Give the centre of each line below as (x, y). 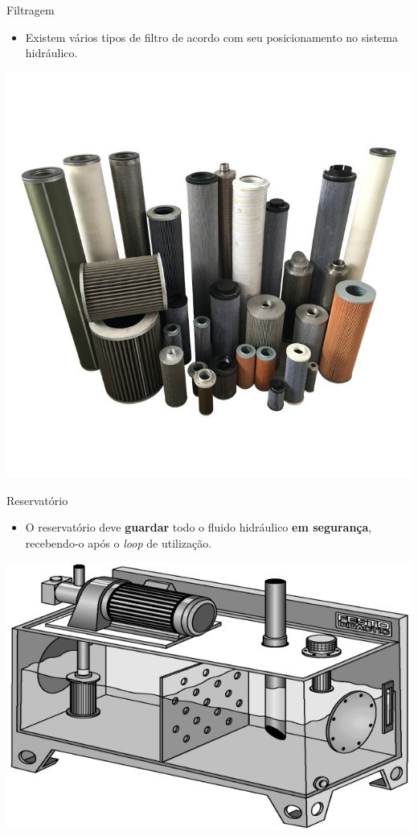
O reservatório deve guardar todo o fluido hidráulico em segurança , (199, 527)
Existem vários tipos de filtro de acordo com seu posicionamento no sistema (211, 37)
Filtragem (31, 10)
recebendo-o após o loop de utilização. (119, 542)
